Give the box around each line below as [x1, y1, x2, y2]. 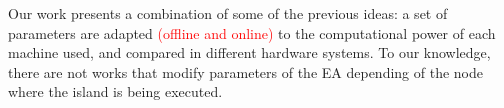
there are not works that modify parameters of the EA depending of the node [8, 61, 484, 82]
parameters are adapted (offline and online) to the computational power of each [8, 22, 496, 43]
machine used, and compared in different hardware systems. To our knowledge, [8, 42, 491, 63]
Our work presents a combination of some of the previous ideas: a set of [8, 3, 448, 23]
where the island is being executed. [8, 81, 223, 102]
